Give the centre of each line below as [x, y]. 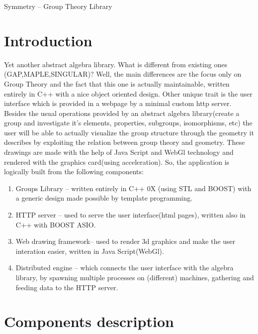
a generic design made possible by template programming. [104, 198]
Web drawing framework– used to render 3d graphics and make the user [126, 241]
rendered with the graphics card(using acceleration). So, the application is [117, 162]
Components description [89, 321]
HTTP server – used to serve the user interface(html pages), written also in [130, 215]
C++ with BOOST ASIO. [56, 224]
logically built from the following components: [74, 171]
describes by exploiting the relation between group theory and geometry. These [125, 142]
